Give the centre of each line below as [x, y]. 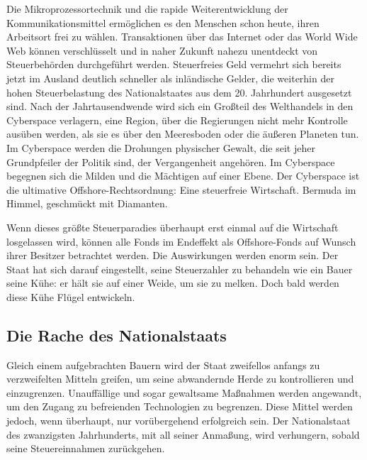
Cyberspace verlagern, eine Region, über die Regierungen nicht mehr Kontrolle [177, 120]
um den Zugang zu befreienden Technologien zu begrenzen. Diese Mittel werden [180, 406]
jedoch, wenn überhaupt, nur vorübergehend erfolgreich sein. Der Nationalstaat [179, 421]
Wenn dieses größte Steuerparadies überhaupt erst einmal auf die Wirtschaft [173, 227]
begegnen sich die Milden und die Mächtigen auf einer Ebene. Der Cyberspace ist [183, 176]
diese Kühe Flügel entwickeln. [71, 296]
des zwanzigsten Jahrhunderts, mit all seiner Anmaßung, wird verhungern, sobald [183, 434]
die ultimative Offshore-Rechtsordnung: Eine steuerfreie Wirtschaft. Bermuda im [181, 189]
